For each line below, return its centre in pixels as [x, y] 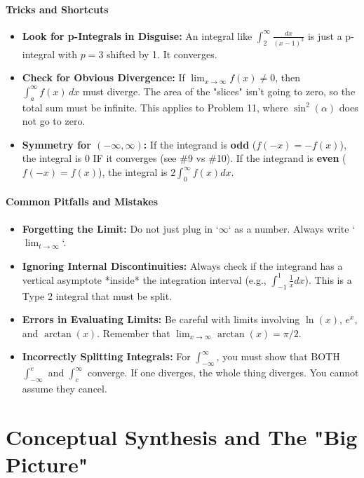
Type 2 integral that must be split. [97, 295]
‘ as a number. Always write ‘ [291, 228]
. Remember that [134, 333]
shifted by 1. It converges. [162, 54]
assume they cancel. [65, 389]
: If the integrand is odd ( [200, 144]
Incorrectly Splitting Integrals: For [106, 356]
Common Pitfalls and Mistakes [82, 202]
